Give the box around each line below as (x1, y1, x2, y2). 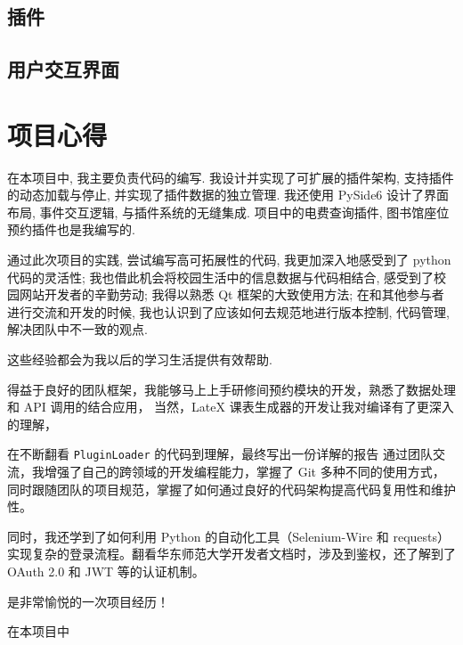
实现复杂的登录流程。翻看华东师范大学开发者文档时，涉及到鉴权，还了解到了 (7, 544, 456, 563)
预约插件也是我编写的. (7, 220, 135, 239)
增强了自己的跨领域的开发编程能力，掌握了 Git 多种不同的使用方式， (44, 462, 445, 481)
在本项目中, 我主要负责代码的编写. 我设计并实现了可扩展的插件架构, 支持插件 (7, 167, 454, 186)
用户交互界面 (7, 55, 119, 83)
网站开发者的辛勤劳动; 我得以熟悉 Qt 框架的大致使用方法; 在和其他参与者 (19, 285, 444, 304)
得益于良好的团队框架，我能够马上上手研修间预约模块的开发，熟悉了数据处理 (7, 380, 456, 398)
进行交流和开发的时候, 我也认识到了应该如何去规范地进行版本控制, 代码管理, (7, 302, 450, 321)
